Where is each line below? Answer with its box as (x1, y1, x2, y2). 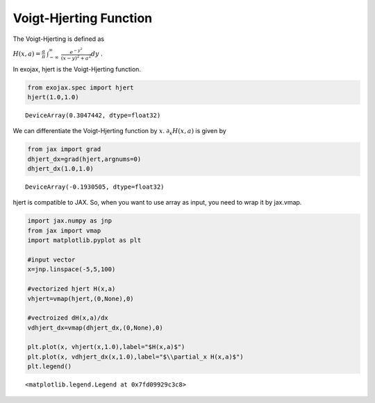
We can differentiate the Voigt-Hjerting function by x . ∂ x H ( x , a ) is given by (12, 127, 227, 137)
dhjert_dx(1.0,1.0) (27, 165, 94, 173)
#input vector (27, 255, 76, 264)
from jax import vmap (27, 226, 101, 234)
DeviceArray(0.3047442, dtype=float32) (25, 111, 161, 119)
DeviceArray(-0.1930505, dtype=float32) (25, 183, 165, 191)
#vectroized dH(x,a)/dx (27, 314, 109, 322)
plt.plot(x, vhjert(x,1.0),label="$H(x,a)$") (27, 343, 185, 351)
